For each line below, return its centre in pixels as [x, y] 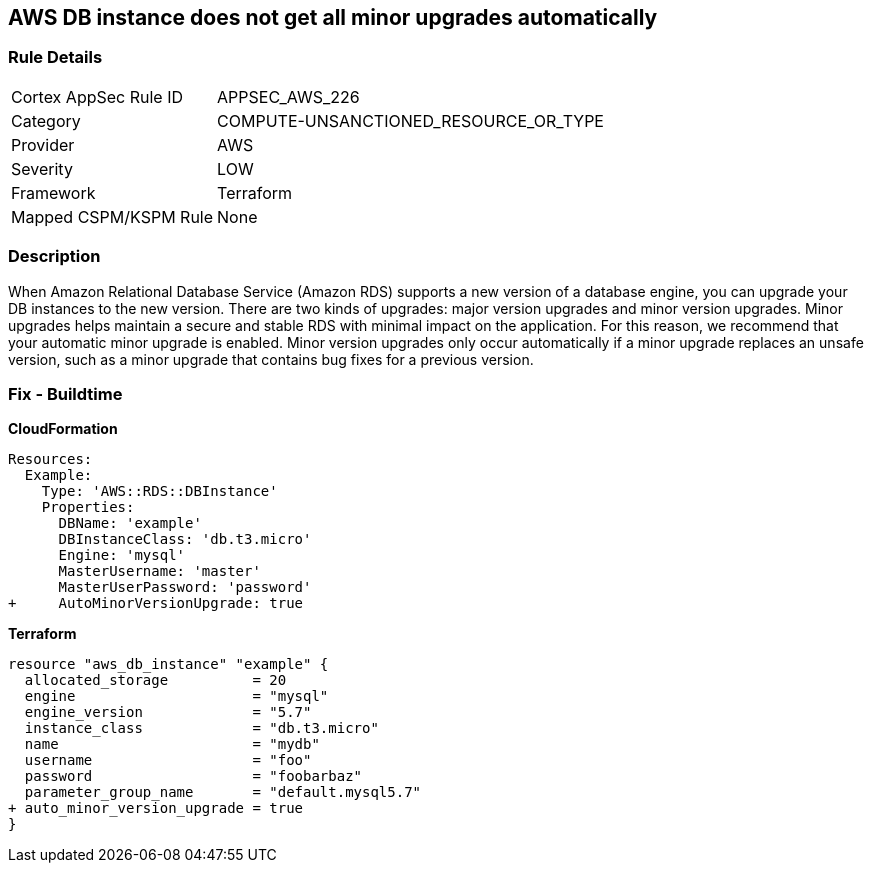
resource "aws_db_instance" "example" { [168, 664]
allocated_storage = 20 [155, 680]
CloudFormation [63, 429]
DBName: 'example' [130, 523]
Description [54, 256]
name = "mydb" [172, 744]
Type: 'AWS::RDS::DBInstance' [159, 491]
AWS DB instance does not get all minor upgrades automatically [333, 17]
